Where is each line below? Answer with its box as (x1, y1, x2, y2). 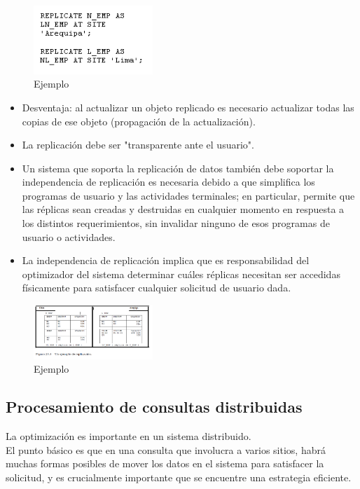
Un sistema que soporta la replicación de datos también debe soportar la (22, 160, 334, 175)
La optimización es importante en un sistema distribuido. (6, 428, 251, 443)
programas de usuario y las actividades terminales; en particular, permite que (22, 188, 355, 202)
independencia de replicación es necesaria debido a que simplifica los (22, 174, 315, 189)
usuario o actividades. (22, 229, 116, 244)
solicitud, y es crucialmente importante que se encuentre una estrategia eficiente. (6, 469, 352, 484)
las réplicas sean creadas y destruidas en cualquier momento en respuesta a (22, 202, 345, 216)
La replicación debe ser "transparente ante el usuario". (22, 137, 254, 152)
